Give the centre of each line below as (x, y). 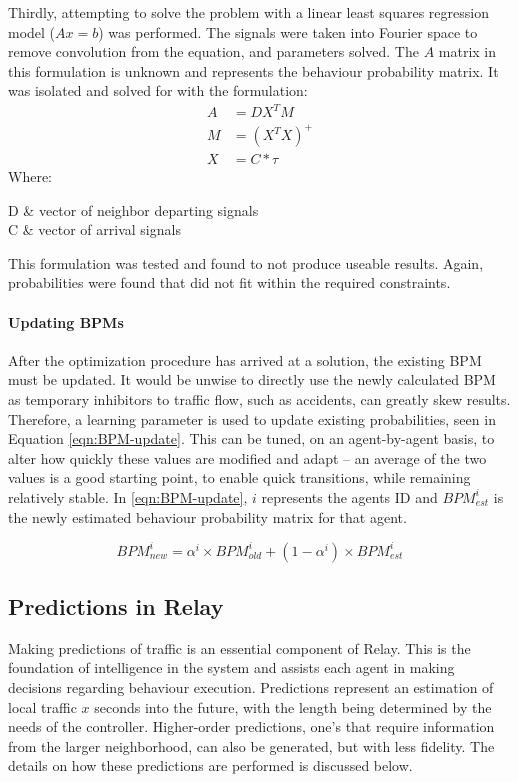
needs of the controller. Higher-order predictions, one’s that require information (251, 726)
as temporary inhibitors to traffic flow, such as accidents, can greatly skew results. (259, 399)
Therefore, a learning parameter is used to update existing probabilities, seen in (252, 418)
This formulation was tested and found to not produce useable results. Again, (246, 262)
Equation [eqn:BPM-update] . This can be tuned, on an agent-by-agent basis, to (251, 438)
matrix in (467, 51)
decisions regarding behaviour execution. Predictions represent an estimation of (251, 687)
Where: (30, 176)
